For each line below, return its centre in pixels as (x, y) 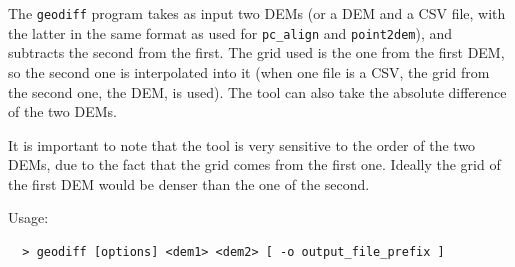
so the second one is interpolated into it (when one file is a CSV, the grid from (249, 71)
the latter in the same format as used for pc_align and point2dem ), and (230, 32)
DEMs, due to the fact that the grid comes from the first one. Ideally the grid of (254, 164)
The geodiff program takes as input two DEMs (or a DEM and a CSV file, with (257, 13)
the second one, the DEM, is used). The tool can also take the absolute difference (257, 91)
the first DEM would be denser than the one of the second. (189, 183)
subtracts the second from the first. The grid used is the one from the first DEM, (256, 52)
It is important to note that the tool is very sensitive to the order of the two (242, 144)
